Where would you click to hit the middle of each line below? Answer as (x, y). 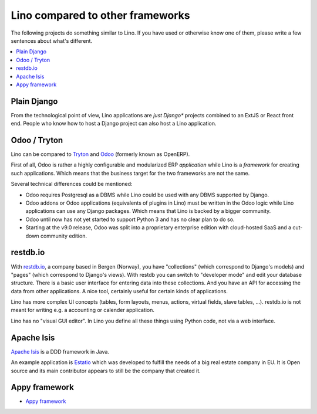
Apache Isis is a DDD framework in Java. (60, 351)
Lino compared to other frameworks (100, 15)
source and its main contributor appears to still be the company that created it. (106, 371)
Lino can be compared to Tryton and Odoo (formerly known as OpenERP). (100, 154)
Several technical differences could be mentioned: (72, 184)
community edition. (64, 236)
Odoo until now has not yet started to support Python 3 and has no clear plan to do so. (130, 219)
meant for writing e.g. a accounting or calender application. (83, 310)
